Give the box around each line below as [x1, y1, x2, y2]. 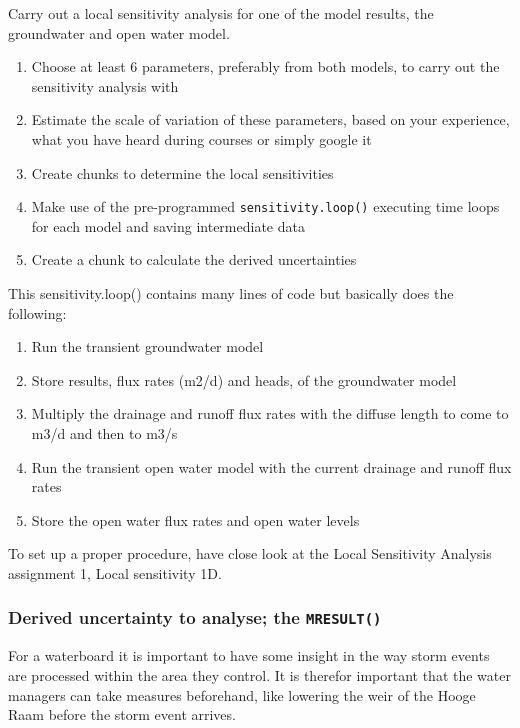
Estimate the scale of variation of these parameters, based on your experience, [31, 109, 510, 130]
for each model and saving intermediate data [31, 215, 305, 236]
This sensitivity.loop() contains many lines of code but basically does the [8, 283, 454, 303]
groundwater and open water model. [8, 22, 230, 43]
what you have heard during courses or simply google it [31, 128, 372, 149]
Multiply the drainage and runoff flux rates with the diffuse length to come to [31, 403, 509, 424]
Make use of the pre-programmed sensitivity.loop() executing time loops [31, 196, 500, 217]
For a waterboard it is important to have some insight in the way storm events [8, 645, 490, 666]
